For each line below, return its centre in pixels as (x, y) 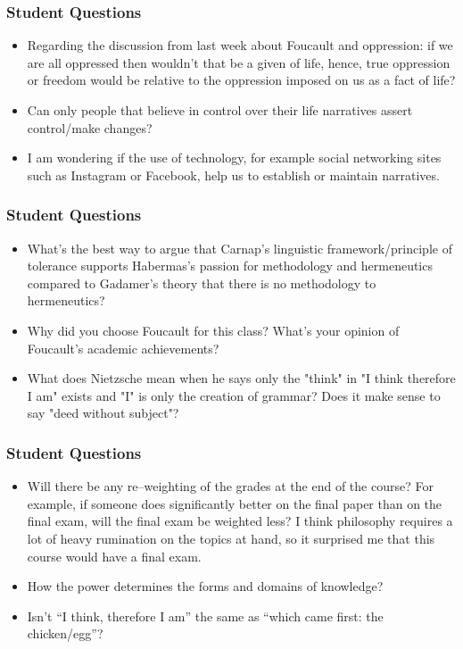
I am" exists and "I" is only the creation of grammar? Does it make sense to (234, 395)
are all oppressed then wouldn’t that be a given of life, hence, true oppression (239, 62)
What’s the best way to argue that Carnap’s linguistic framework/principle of (240, 248)
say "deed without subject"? (103, 413)
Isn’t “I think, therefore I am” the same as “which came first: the (205, 616)
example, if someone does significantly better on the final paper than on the (235, 503)
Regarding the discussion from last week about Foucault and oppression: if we (240, 45)
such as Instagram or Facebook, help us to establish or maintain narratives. (233, 175)
